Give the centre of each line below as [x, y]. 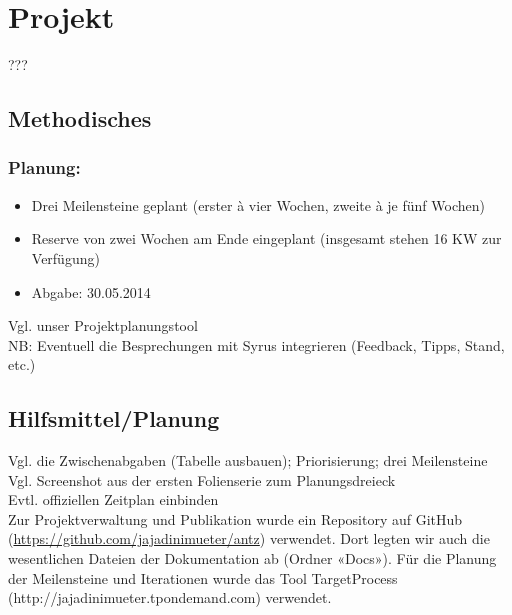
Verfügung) [65, 257]
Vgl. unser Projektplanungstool [103, 325]
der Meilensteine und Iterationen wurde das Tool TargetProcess [203, 577]
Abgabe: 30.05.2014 [91, 291]
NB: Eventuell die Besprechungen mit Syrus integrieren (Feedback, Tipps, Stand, [256, 344]
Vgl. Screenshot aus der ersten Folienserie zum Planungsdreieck [202, 479]
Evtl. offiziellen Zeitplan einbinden [113, 499]
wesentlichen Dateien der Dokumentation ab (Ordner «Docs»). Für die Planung [252, 558]
